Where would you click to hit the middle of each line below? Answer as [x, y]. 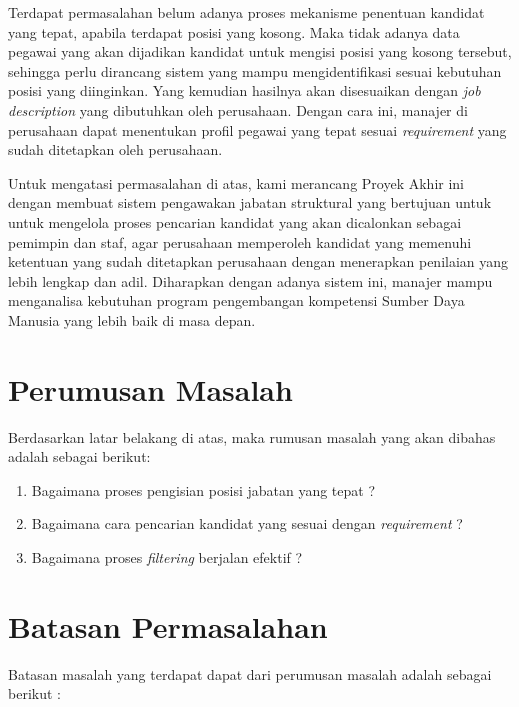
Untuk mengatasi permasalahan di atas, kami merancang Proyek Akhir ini [236, 182]
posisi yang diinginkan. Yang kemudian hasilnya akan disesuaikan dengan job [244, 90]
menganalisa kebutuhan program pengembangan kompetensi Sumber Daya [236, 300]
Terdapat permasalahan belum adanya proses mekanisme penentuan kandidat [246, 12]
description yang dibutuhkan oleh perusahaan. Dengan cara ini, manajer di [238, 109]
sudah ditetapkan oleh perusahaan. [115, 149]
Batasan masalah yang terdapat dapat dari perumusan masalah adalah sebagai [250, 673]
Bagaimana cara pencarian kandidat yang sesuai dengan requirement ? [247, 523]
